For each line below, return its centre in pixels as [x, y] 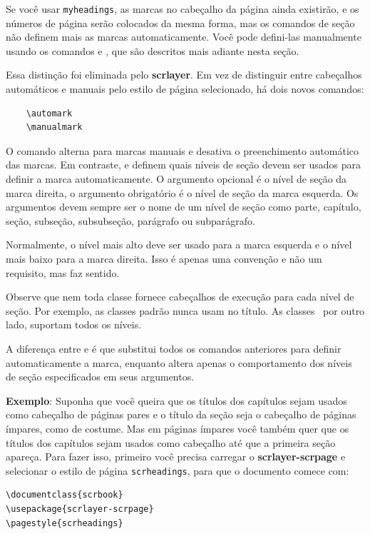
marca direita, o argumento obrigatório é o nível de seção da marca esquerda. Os [182, 192]
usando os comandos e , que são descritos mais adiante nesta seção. [153, 50]
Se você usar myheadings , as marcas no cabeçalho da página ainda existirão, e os [183, 9]
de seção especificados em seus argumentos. [100, 377]
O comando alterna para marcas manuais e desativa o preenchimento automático [183, 150]
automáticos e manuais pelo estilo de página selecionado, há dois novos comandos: [185, 89]
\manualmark [54, 127]
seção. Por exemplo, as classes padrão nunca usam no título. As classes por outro [185, 310]
